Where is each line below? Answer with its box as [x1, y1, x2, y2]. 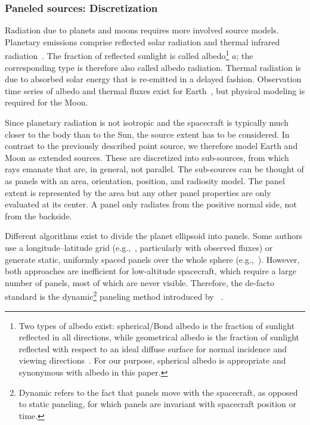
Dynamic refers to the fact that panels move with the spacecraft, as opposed [18, 386, 298, 398]
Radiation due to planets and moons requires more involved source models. [5, 24, 279, 36]
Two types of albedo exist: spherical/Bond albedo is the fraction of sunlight [18, 319, 295, 331]
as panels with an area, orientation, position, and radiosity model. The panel [5, 175, 285, 187]
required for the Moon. [5, 96, 88, 108]
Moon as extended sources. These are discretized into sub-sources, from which [5, 151, 289, 163]
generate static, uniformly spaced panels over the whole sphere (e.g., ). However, [5, 253, 300, 265]
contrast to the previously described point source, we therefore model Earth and [5, 139, 298, 152]
